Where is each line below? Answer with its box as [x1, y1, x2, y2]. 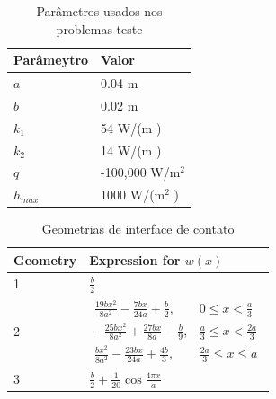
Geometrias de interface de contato [41, 219, 235, 238]
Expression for [89, 250, 181, 269]
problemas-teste [56, 19, 143, 38]
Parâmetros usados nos [36, 2, 163, 20]
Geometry [13, 250, 77, 269]
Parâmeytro [13, 50, 89, 69]
